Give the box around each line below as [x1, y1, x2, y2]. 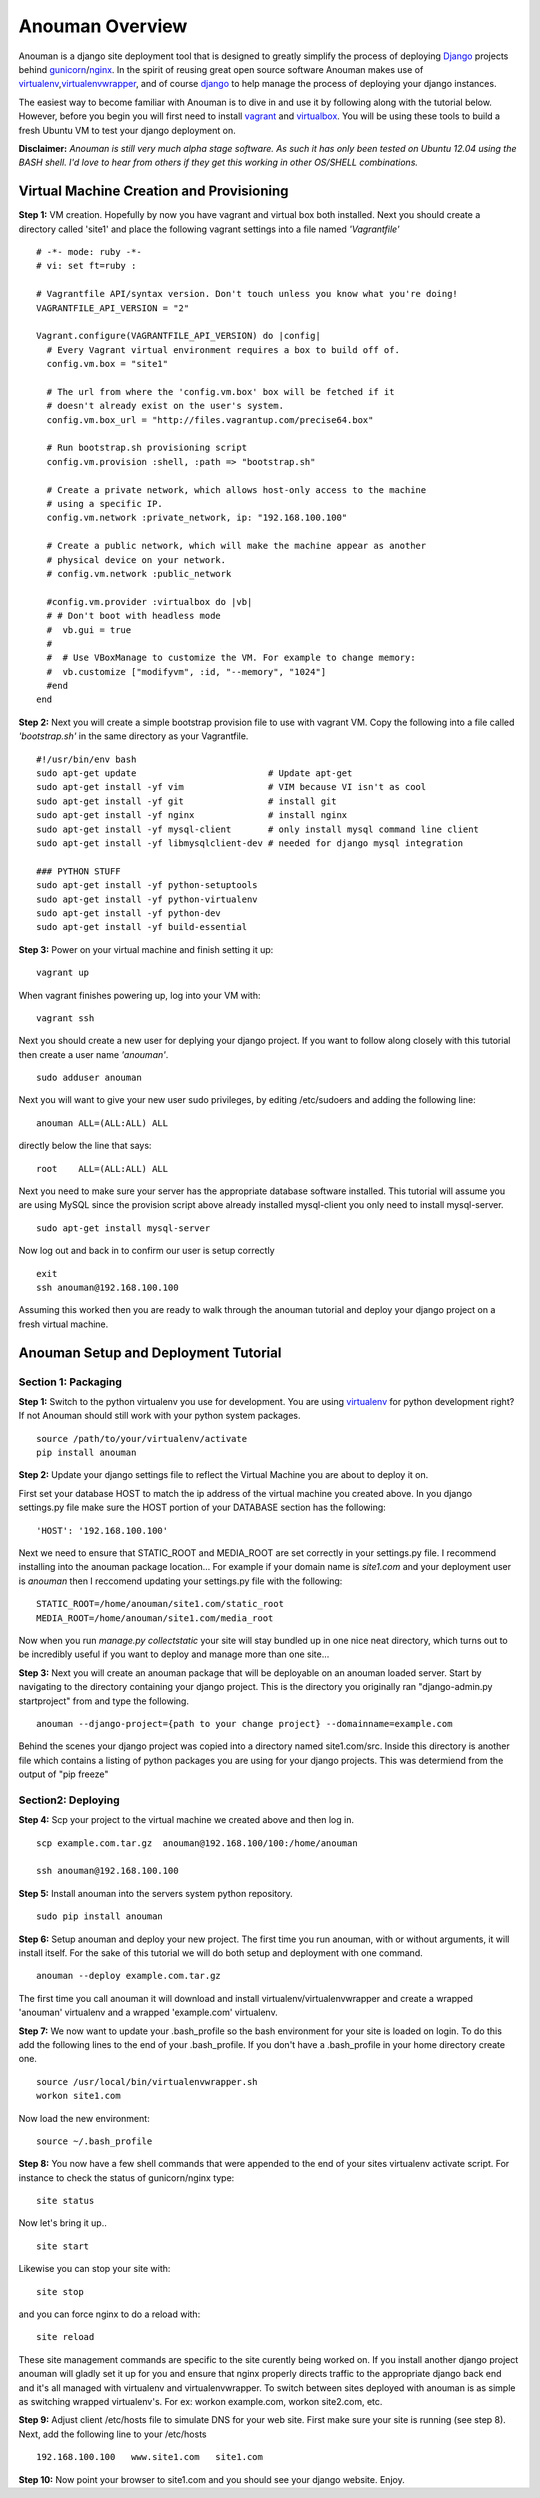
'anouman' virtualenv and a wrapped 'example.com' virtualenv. [18, 2006, 279, 2019]
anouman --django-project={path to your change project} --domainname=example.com [36, 1718, 453, 1729]
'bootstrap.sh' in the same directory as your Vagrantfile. [18, 730, 249, 742]
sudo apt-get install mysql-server [36, 1222, 211, 1234]
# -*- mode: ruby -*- [36, 246, 142, 257]
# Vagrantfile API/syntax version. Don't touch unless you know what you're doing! [36, 288, 459, 300]
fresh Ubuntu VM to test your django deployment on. [18, 124, 236, 136]
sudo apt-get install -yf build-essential [36, 921, 248, 933]
